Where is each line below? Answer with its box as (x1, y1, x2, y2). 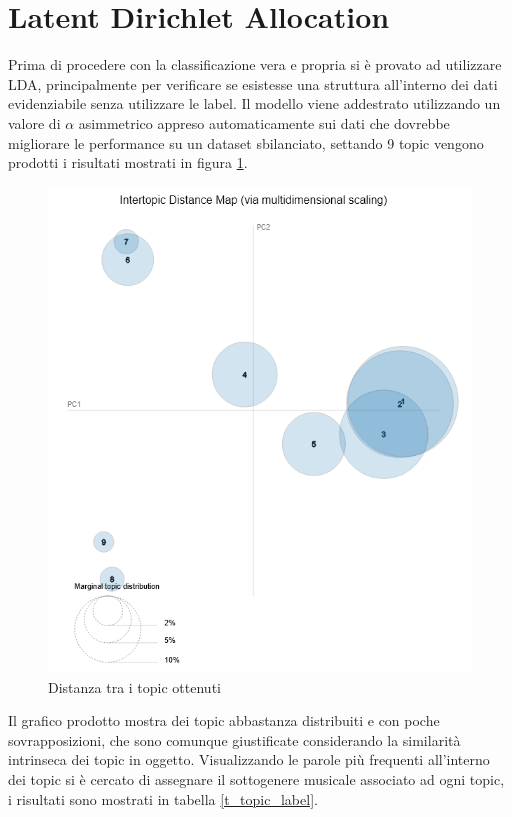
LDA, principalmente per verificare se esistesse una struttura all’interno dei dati (8, 73, 498, 94)
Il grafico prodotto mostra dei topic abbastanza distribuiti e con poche (8, 710, 440, 731)
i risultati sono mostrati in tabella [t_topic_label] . (8, 788, 318, 809)
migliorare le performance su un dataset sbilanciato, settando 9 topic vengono (8, 132, 484, 153)
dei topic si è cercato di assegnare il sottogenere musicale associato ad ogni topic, (8, 769, 505, 790)
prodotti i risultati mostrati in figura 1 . (8, 152, 248, 173)
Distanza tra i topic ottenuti (48, 676, 221, 697)
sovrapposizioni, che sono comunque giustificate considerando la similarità (8, 729, 461, 750)
